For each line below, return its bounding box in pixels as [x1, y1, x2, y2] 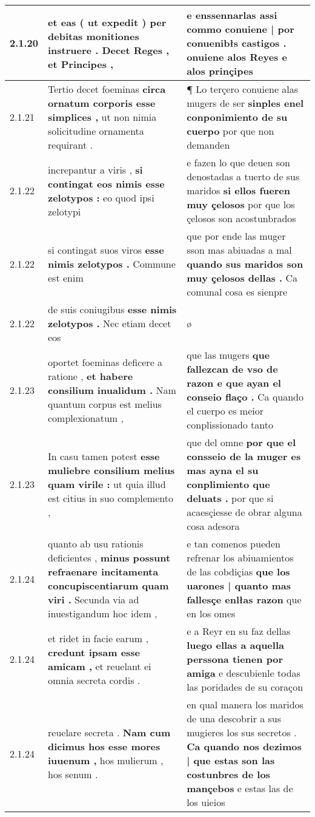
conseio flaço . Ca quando [187, 390, 304, 404]
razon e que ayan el [187, 376, 281, 390]
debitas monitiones [48, 29, 139, 43]
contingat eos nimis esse [48, 176, 165, 191]
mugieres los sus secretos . [187, 725, 297, 739]
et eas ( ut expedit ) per [48, 15, 167, 29]
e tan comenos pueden [187, 537, 280, 551]
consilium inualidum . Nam [48, 382, 176, 397]
